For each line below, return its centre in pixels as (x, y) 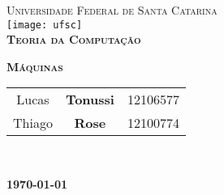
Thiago (33, 123)
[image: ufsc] (45, 25)
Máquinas (35, 66)
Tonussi (90, 100)
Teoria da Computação (74, 39)
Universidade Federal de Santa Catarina (112, 10)
